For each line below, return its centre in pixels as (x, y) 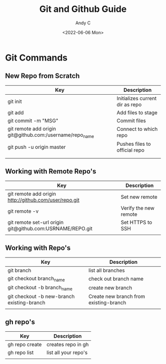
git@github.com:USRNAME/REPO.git (50, 228)
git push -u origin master (37, 147)
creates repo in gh (68, 344)
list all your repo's (67, 352)
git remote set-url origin (36, 222)
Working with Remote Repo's (51, 171)
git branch (20, 270)
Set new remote (139, 197)
